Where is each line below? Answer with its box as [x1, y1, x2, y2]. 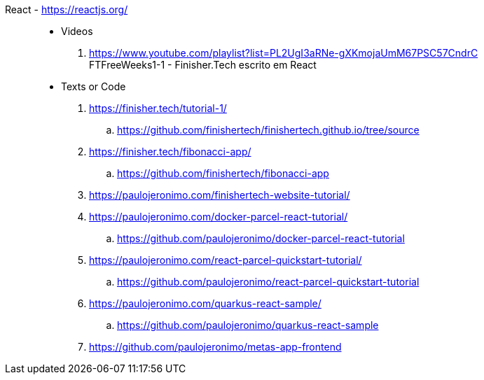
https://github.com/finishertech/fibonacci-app [117, 167, 329, 179]
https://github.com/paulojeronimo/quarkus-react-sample [117, 319, 379, 331]
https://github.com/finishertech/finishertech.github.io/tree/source [117, 124, 420, 136]
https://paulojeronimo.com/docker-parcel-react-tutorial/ [89, 211, 348, 223]
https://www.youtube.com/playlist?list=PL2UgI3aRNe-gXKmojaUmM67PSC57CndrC [89, 47, 478, 59]
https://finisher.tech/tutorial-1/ [89, 102, 227, 114]
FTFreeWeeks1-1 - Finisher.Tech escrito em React [89, 59, 317, 71]
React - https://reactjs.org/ [5, 3, 128, 15]
